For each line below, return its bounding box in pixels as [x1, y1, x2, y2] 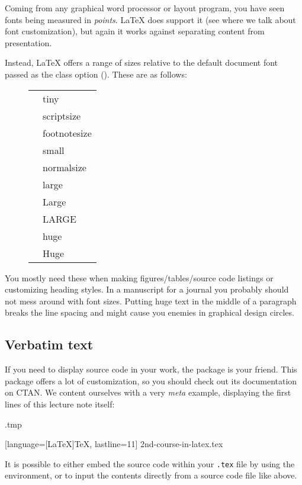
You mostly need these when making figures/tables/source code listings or [5, 271, 274, 284]
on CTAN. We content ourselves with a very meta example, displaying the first [5, 386, 291, 399]
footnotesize [43, 126, 92, 140]
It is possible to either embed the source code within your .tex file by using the [5, 457, 295, 470]
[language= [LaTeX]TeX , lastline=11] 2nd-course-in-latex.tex [5, 438, 223, 450]
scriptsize [43, 108, 81, 123]
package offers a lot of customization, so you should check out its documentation [5, 374, 297, 387]
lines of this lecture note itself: [5, 397, 115, 410]
